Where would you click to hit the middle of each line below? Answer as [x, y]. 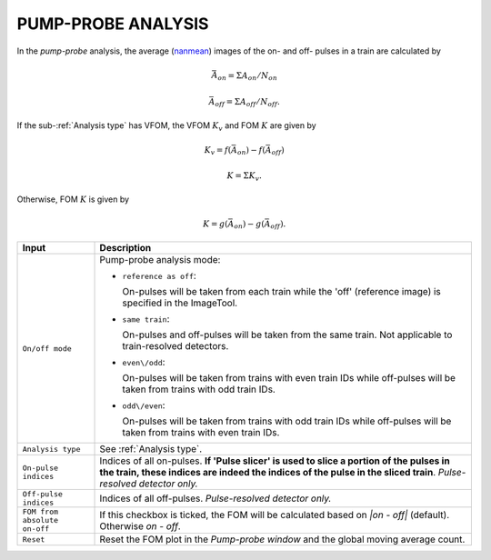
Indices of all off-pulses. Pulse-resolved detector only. [215, 498]
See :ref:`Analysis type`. [151, 449]
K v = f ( [218, 151]
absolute [40, 520]
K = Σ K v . [245, 176]
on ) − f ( [251, 151]
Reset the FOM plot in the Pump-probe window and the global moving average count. [282, 539]
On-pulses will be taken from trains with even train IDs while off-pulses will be [289, 378]
